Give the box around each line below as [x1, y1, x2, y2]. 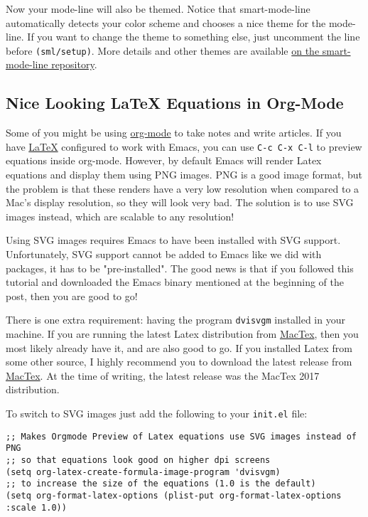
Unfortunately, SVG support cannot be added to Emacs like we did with [6, 247, 322, 262]
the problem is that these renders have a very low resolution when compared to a [6, 181, 359, 196]
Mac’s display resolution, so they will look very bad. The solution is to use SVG [6, 195, 354, 210]
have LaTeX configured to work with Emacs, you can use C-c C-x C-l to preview [6, 139, 362, 154]
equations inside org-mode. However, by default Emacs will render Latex [6, 153, 322, 168]
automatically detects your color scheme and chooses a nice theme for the [6, 15, 326, 30]
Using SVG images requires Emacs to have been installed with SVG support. [6, 233, 341, 247]
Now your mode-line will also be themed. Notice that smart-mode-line [6, 1, 310, 16]
